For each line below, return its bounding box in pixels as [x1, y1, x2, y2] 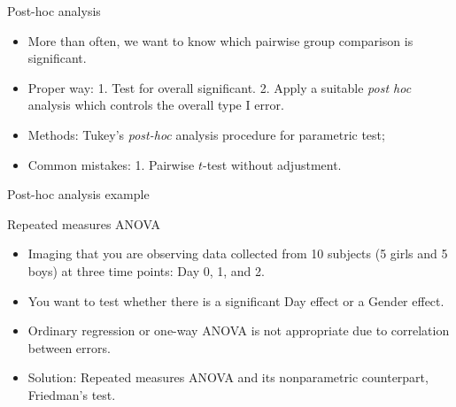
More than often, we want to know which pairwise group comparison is [27, 31, 413, 50]
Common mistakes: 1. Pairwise [27, 155, 195, 173]
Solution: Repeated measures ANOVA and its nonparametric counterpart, [27, 368, 429, 387]
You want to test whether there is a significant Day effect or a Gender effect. [27, 291, 444, 310]
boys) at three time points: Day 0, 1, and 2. [27, 261, 265, 280]
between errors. [27, 338, 111, 357]
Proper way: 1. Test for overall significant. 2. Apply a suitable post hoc [27, 78, 412, 96]
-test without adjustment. [203, 155, 342, 173]
